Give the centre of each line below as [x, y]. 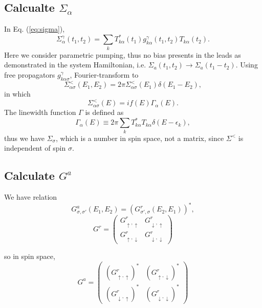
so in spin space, [30, 256]
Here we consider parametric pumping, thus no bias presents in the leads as [123, 54]
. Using [247, 65]
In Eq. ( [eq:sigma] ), [35, 29]
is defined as [104, 112]
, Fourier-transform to [104, 74]
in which [17, 94]
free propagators [30, 74]
